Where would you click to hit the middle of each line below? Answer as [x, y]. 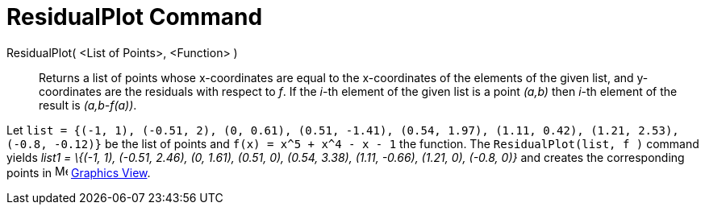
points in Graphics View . [79, 172]
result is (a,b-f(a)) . [88, 105]
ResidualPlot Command [135, 17]
